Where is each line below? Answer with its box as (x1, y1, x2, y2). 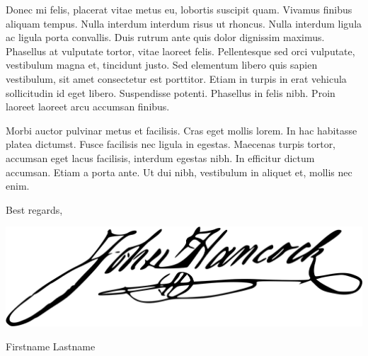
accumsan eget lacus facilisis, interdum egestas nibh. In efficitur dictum (6, 150, 315, 165)
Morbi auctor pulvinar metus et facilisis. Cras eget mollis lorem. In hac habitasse (6, 122, 357, 137)
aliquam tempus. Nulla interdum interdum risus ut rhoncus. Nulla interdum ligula (6, 16, 362, 30)
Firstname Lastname (6, 338, 96, 353)
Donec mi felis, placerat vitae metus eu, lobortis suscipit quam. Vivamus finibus (6, 2, 352, 16)
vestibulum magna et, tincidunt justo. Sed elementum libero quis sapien (6, 57, 318, 72)
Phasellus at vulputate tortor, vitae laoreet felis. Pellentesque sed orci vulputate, (6, 43, 355, 58)
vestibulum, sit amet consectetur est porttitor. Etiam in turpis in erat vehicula (6, 71, 347, 86)
